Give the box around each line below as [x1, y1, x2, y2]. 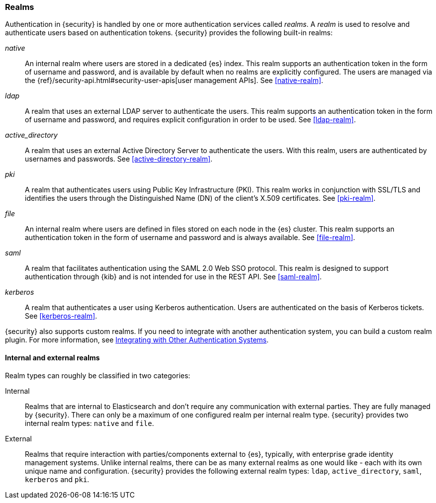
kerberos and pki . [25, 475, 89, 484]
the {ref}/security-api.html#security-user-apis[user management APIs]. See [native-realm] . [25, 76, 324, 85]
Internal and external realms [5, 353, 100, 362]
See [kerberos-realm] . [25, 312, 97, 321]
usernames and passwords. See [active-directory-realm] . [25, 155, 213, 164]
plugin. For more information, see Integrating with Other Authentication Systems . [5, 335, 269, 344]
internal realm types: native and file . [25, 419, 154, 427]
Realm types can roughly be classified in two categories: [5, 371, 190, 380]
